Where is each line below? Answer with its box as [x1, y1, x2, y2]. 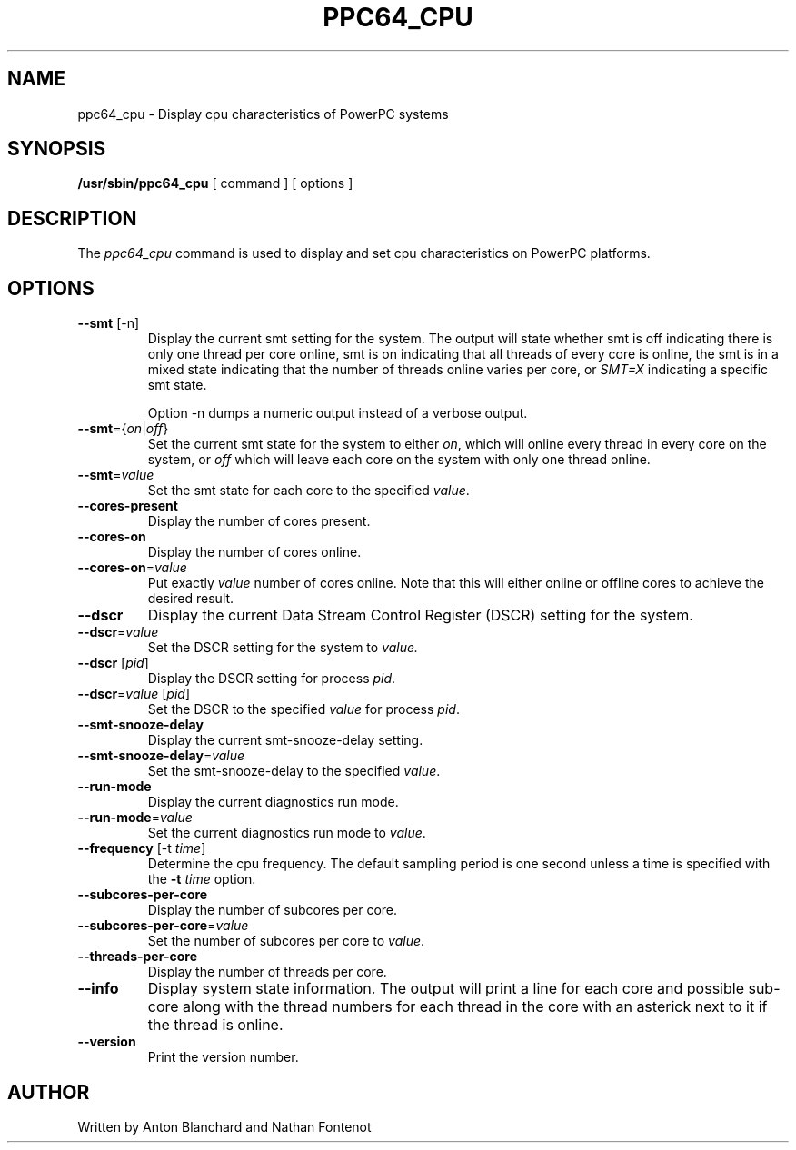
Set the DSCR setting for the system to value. [147, 639, 419, 656]
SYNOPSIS [7, 137, 106, 161]
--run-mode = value [77, 809, 193, 826]
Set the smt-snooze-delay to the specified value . [147, 763, 441, 779]
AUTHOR [7, 1080, 90, 1104]
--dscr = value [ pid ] [77, 686, 191, 702]
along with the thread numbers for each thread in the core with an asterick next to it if [183, 997, 768, 1016]
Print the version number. [147, 1049, 299, 1066]
